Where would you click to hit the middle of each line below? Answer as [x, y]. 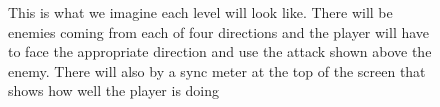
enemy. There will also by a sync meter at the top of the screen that [217, 70]
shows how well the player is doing [114, 90]
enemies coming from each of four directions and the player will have [219, 31]
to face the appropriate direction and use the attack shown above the [220, 51]
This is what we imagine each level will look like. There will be [200, 12]
